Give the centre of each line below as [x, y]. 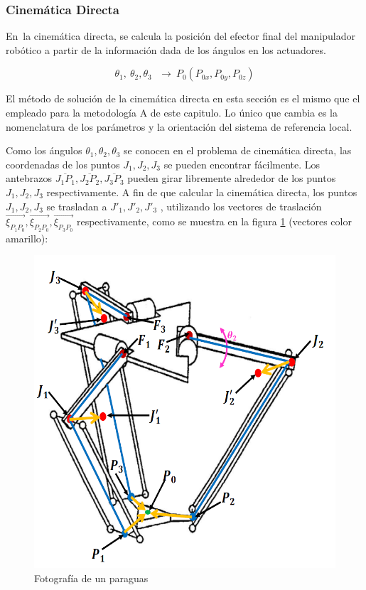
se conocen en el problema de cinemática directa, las [238, 150]
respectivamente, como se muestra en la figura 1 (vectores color [214, 221]
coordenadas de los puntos [63, 164]
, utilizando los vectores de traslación [241, 206]
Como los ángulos [44, 150]
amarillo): [27, 238]
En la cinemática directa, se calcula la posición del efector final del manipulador [181, 36]
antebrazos [29, 178]
